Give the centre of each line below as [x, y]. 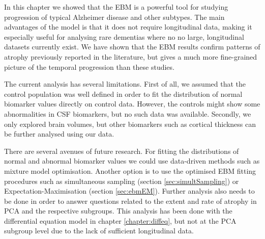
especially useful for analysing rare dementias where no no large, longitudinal [124, 36]
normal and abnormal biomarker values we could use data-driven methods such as [132, 161]
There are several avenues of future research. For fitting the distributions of [122, 151]
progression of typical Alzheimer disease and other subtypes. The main [114, 17]
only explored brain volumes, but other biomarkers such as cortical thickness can [130, 124]
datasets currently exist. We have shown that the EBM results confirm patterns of [132, 47]
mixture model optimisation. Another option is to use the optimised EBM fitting [130, 170]
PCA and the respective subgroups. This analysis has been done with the [118, 211]
